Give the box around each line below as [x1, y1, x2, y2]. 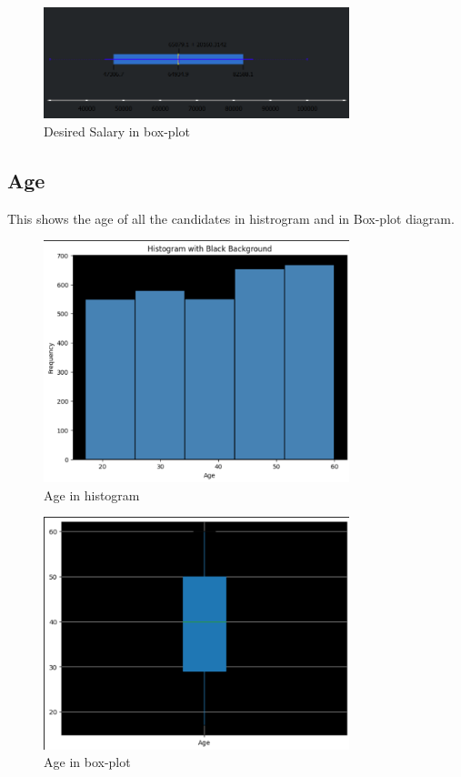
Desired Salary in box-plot [44, 122, 190, 141]
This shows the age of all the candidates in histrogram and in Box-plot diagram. [7, 208, 455, 227]
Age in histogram [44, 485, 140, 504]
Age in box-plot [44, 752, 131, 772]
